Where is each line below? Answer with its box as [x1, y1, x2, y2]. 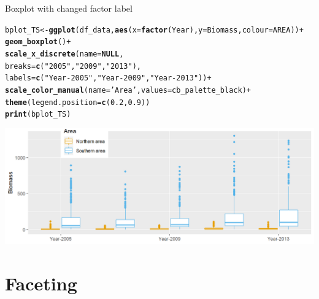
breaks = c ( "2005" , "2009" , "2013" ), [5, 61, 141, 71]
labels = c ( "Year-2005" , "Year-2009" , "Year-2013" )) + [5, 74, 212, 83]
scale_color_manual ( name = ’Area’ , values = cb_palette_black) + [5, 85, 251, 95]
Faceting [5, 270, 77, 295]
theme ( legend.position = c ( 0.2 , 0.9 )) [5, 98, 150, 107]
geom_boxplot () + [5, 37, 71, 47]
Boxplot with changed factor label [5, 2, 133, 14]
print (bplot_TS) [5, 110, 71, 119]
